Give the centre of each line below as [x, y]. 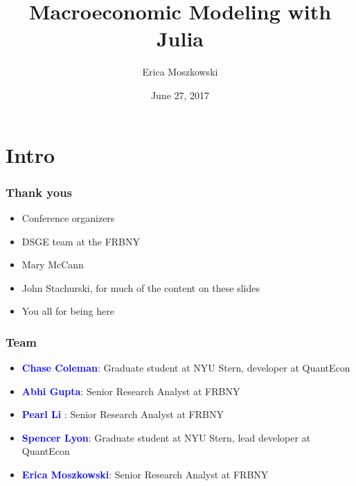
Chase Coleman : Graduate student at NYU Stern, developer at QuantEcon [186, 368]
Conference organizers [68, 217]
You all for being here [68, 311]
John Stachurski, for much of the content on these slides [141, 287]
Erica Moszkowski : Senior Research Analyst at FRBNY [145, 475]
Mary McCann [53, 264]
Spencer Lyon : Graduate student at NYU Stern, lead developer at [166, 437]
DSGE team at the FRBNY [81, 241]
